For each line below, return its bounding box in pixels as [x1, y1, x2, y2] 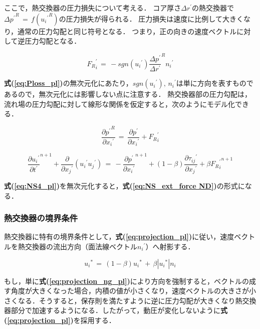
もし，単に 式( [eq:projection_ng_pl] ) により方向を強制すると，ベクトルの [4, 275, 249, 286]
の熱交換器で [192, 3, 234, 13]
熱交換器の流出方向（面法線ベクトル [18, 241, 137, 252]
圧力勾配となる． [25, 36, 81, 46]
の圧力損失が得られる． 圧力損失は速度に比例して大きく [59, 13, 243, 24]
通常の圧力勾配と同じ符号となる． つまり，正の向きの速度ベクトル [18, 26, 237, 36]
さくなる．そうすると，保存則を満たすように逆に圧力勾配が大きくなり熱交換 [4, 295, 256, 305]
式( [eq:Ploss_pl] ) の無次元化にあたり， [4, 78, 133, 88]
